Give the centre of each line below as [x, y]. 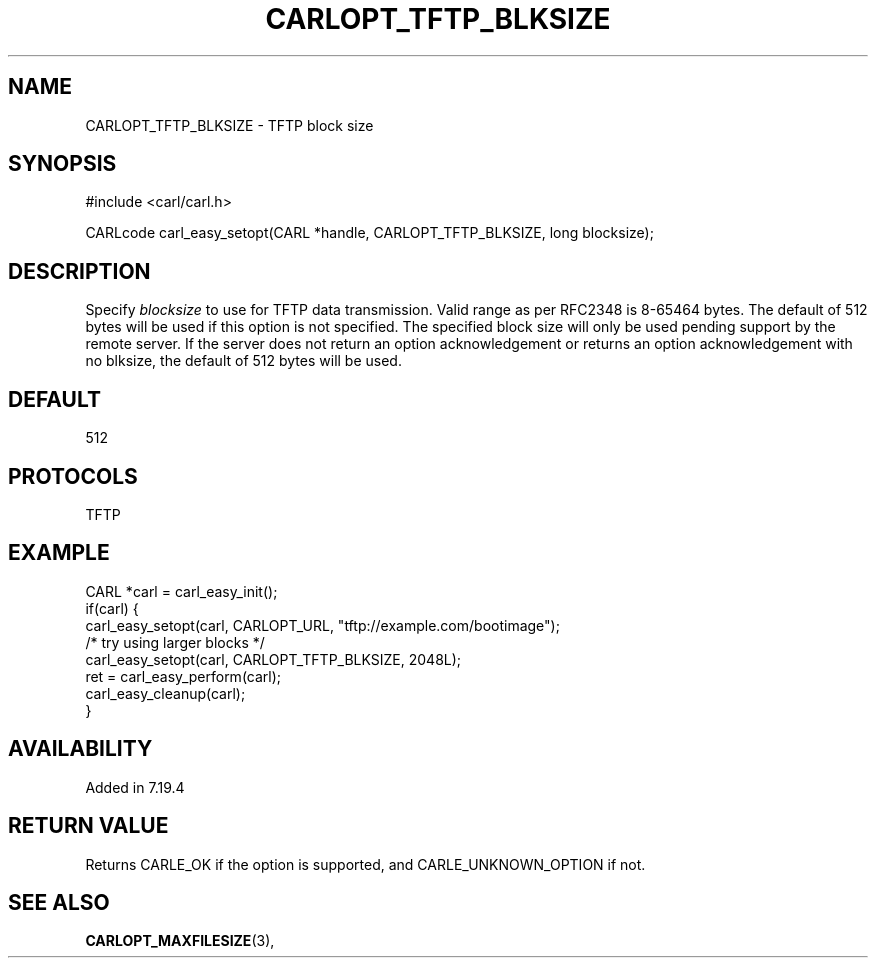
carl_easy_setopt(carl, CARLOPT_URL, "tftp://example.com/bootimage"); [322, 625]
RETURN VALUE [88, 826]
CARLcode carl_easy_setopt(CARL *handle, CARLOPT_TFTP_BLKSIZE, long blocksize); [369, 233]
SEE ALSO [59, 902]
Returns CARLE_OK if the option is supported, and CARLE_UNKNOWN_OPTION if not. [365, 864]
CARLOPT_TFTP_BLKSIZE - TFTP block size [229, 125]
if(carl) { [112, 608]
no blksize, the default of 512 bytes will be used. [243, 361]
